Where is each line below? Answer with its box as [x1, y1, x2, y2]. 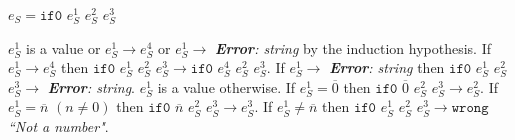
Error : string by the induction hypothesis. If [214, 37, 492, 58]
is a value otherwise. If [157, 76, 296, 97]
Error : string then [329, 57, 445, 78]
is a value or [25, 37, 101, 58]
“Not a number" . [8, 115, 109, 136]
